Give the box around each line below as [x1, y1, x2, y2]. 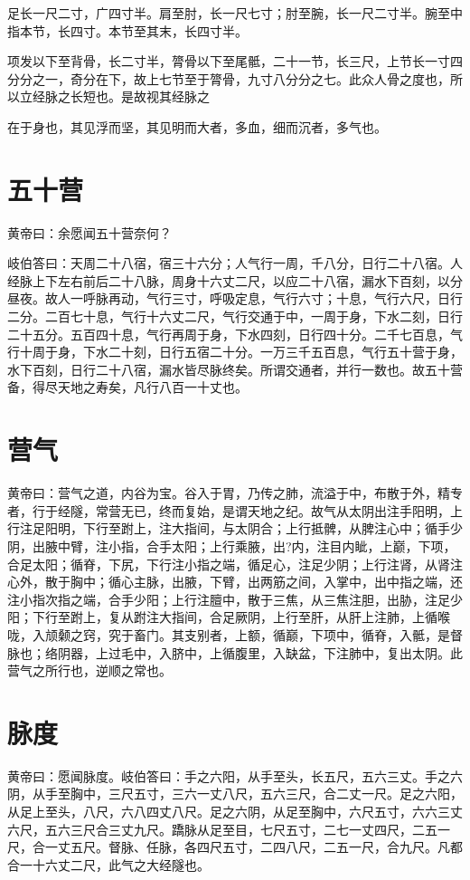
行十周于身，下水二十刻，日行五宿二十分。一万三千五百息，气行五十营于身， [7, 342, 463, 361]
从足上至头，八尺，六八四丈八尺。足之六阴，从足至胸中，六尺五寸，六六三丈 [7, 802, 463, 820]
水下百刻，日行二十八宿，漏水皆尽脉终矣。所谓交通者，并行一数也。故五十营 [7, 359, 463, 378]
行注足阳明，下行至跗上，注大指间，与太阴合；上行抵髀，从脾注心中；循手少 [7, 519, 463, 538]
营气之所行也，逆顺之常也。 [7, 661, 172, 680]
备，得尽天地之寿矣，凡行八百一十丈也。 [7, 378, 248, 397]
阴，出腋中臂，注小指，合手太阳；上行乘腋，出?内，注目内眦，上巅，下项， [7, 536, 456, 555]
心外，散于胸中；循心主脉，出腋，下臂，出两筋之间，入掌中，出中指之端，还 [7, 572, 463, 591]
